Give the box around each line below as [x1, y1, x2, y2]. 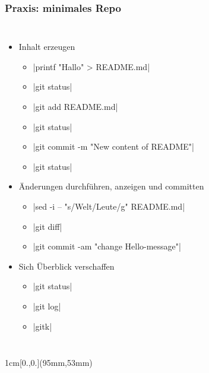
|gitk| [33, 320, 52, 332]
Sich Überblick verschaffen [18, 260, 115, 272]
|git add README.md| [33, 100, 118, 112]
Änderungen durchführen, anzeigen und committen [18, 180, 204, 192]
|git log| [33, 299, 61, 312]
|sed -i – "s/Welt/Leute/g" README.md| [33, 200, 185, 212]
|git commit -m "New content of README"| [33, 140, 194, 153]
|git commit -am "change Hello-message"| [33, 240, 181, 252]
